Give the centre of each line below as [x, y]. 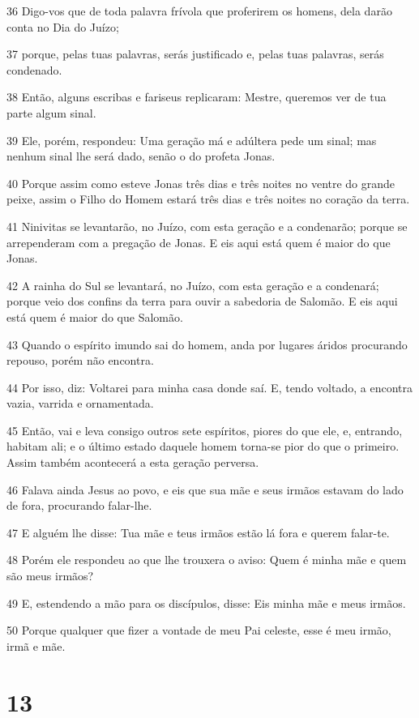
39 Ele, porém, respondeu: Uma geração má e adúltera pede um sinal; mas [192, 140]
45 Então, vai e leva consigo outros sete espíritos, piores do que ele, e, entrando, [205, 430]
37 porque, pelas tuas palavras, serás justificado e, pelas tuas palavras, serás [195, 54]
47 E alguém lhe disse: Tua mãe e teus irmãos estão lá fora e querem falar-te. [198, 532]
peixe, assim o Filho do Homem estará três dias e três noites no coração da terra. [208, 199]
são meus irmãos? [50, 576]
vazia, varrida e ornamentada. [80, 403]
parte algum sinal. [51, 112]
